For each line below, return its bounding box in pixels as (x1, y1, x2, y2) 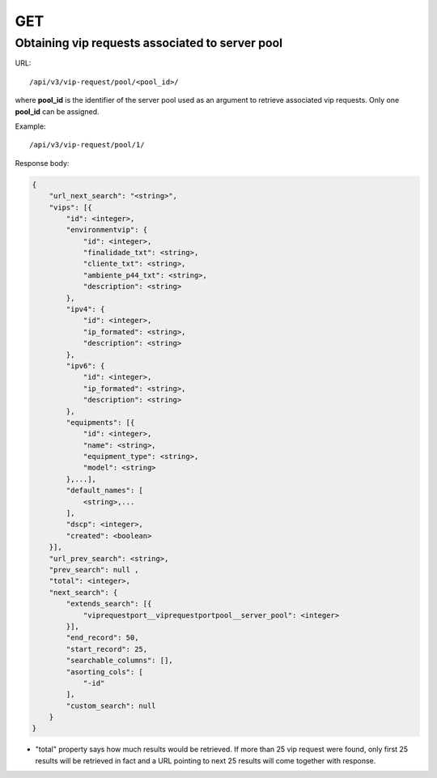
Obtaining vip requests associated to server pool (15, 36, 283, 50)
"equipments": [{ (66, 418, 135, 427)
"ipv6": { (66, 361, 105, 370)
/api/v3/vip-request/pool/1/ (29, 140, 145, 150)
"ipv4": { (66, 304, 105, 314)
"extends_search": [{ (66, 599, 152, 609)
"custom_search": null (66, 701, 157, 710)
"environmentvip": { (66, 225, 148, 235)
